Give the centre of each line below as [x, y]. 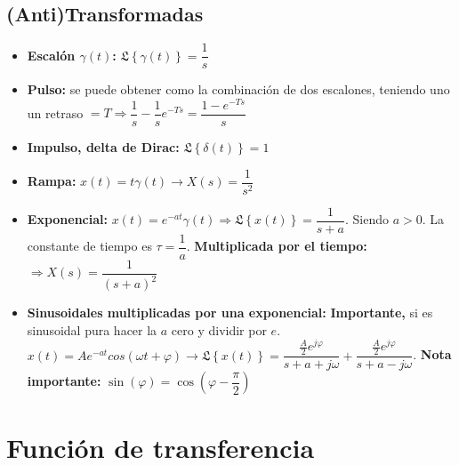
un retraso [55, 112]
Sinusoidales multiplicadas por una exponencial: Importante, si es [230, 313]
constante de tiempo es [89, 246]
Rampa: [52, 181]
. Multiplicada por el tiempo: [277, 246]
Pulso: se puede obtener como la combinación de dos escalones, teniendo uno [238, 89]
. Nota [432, 354]
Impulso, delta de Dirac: [103, 147]
